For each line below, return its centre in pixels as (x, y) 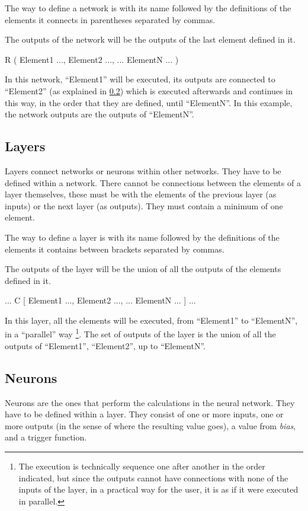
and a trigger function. (46, 437)
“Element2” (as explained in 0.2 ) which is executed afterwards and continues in (149, 90)
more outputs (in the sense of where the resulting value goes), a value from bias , (150, 425)
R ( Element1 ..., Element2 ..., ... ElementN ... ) (92, 59)
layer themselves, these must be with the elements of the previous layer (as (141, 194)
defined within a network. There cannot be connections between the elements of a (153, 182)
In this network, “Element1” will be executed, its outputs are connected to (140, 79)
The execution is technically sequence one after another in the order (142, 466)
